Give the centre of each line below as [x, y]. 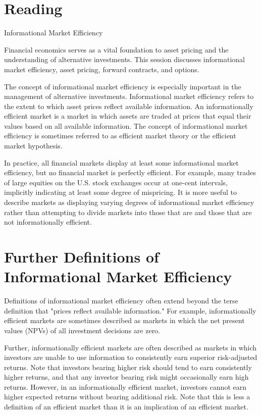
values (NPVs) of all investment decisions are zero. [82, 330]
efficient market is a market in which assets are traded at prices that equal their [128, 116]
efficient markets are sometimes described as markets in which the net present [124, 320]
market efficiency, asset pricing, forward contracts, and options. [102, 69]
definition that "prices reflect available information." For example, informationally [130, 310]
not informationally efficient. [48, 222]
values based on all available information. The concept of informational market [126, 125]
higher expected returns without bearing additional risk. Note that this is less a [127, 397]
